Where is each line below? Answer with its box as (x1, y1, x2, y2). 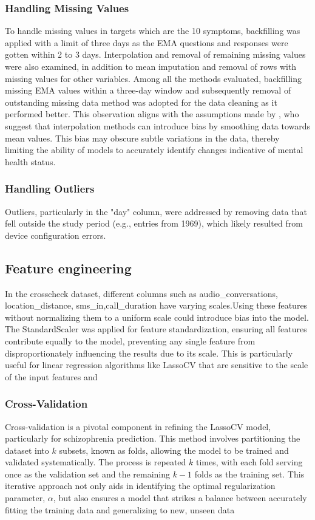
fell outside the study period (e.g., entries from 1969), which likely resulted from (5, 217, 303, 230)
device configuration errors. (5, 228, 106, 241)
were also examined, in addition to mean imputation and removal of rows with (5, 60, 297, 72)
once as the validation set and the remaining (5, 467, 171, 480)
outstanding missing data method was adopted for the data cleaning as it (5, 95, 277, 108)
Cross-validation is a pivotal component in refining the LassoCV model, (5, 420, 271, 433)
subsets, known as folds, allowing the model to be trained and (59, 443, 289, 456)
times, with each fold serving (195, 456, 303, 468)
